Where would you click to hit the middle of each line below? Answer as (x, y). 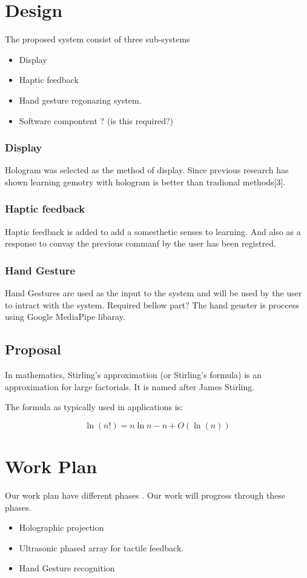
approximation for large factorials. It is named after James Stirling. (130, 386)
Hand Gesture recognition (67, 568)
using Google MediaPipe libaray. (65, 317)
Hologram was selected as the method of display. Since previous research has (147, 170)
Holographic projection (61, 527)
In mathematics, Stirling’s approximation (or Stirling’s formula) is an (134, 375)
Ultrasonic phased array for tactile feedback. (101, 547)
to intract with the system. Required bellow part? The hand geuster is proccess (152, 304)
